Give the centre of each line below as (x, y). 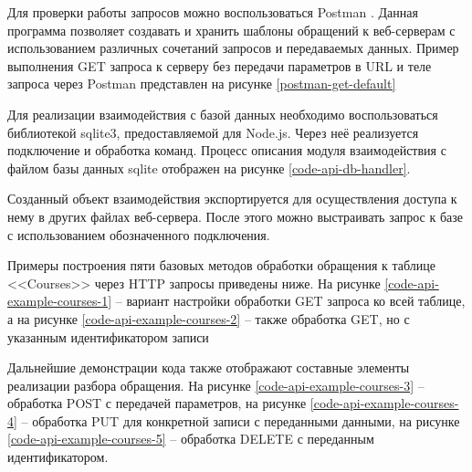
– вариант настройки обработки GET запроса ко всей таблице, (290, 301)
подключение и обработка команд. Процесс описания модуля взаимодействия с (227, 150)
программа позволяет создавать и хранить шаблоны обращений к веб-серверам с (231, 30)
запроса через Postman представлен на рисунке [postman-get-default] (202, 84)
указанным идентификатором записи (108, 336)
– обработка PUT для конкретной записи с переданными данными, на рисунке (241, 420)
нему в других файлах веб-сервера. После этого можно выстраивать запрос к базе (235, 216)
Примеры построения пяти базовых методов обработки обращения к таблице (221, 265)
